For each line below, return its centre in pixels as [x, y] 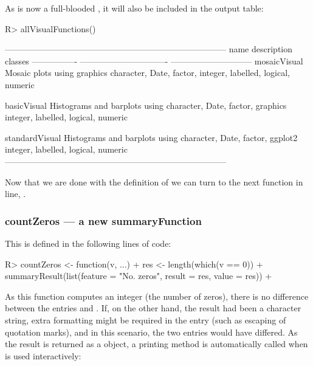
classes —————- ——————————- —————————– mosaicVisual [154, 60]
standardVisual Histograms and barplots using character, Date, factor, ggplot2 [151, 137]
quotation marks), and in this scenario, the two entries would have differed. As [151, 332]
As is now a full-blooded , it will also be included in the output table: [134, 8]
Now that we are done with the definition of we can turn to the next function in [154, 181]
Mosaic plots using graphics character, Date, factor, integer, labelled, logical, [147, 73]
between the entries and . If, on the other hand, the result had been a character [153, 308]
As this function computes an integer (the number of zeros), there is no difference [157, 296]
